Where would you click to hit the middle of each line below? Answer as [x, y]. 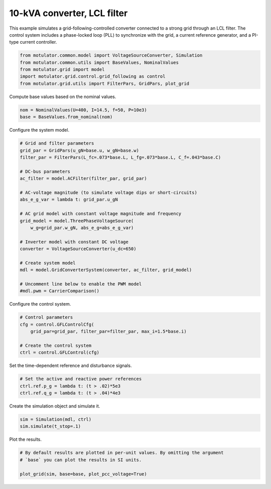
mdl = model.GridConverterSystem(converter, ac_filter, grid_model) [106, 270]
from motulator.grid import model [62, 70]
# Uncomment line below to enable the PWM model [81, 284]
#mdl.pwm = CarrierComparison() [60, 291]
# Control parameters [46, 317]
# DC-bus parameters [45, 171]
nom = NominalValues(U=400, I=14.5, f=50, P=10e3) [84, 110]
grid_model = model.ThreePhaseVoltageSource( [77, 221]
